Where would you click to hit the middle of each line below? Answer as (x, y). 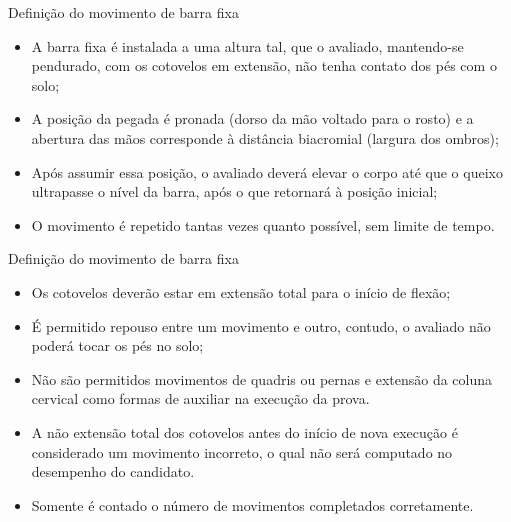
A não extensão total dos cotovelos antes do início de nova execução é (244, 431)
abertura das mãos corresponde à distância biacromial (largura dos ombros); (265, 137)
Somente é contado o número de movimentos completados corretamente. (252, 504)
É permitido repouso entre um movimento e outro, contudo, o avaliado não (261, 325)
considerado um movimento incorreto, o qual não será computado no (242, 451)
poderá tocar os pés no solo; (117, 345)
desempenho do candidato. (113, 471)
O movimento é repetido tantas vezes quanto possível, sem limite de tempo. (263, 224)
